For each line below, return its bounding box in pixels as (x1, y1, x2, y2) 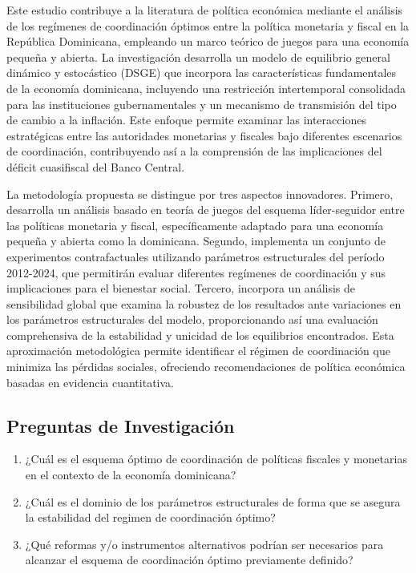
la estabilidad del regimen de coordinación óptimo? (25, 509, 276, 526)
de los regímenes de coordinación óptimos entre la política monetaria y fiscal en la (6, 17, 410, 34)
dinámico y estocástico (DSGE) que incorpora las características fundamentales (6, 64, 397, 81)
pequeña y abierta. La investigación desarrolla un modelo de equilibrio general (6, 48, 390, 65)
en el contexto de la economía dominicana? (25, 466, 236, 483)
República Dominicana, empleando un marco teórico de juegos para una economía (6, 33, 410, 50)
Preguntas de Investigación (6, 413, 235, 438)
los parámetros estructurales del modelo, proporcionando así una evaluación (6, 311, 378, 328)
